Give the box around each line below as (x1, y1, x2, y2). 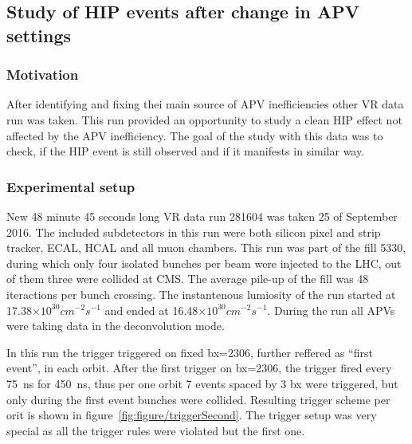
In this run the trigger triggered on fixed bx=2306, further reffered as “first (6, 344, 373, 360)
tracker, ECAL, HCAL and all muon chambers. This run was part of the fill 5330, (6, 239, 406, 256)
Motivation (6, 65, 79, 84)
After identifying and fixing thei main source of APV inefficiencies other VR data (6, 96, 404, 112)
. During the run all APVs (267, 301, 395, 318)
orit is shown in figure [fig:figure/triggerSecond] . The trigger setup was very (6, 407, 377, 423)
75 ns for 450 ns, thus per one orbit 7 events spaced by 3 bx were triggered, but (6, 375, 398, 391)
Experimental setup (6, 176, 135, 196)
